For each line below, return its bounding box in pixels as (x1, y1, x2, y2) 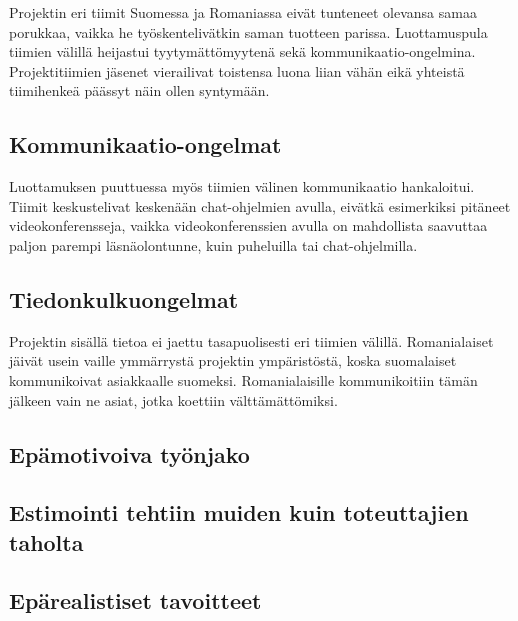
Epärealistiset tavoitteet (9, 585, 262, 616)
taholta (9, 526, 84, 557)
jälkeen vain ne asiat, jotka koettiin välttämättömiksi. (9, 389, 338, 410)
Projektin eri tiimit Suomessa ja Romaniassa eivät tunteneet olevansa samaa (9, 2, 477, 22)
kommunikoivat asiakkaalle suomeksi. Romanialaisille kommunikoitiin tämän (9, 369, 478, 390)
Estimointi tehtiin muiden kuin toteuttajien (9, 497, 469, 528)
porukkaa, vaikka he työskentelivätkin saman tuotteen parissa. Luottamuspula (9, 21, 488, 42)
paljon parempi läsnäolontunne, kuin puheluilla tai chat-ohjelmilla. (9, 234, 418, 255)
